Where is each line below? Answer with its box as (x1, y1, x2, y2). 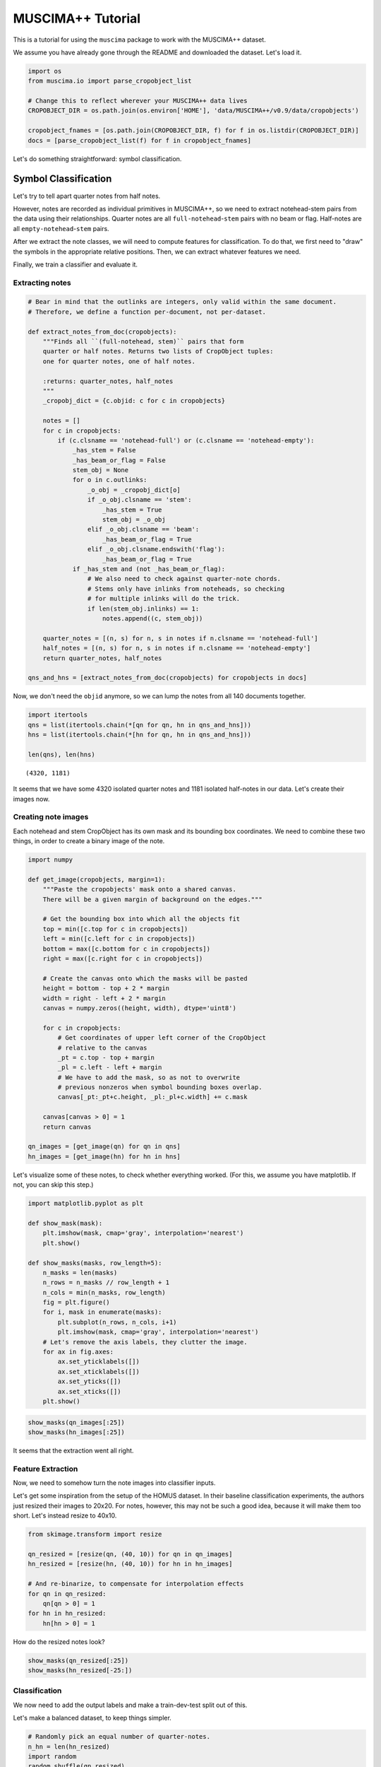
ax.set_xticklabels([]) (57, 1368, 140, 1375)
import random (28, 1753, 77, 1760)
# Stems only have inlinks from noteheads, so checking (87, 585, 285, 593)
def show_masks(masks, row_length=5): (28, 1259, 162, 1267)
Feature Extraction (13, 1464, 78, 1474)
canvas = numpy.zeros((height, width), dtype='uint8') (42, 1004, 236, 1012)
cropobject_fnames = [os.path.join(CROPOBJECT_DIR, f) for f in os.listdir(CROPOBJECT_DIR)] (28, 127, 359, 134)
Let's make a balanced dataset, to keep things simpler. (13, 1714, 172, 1722)
